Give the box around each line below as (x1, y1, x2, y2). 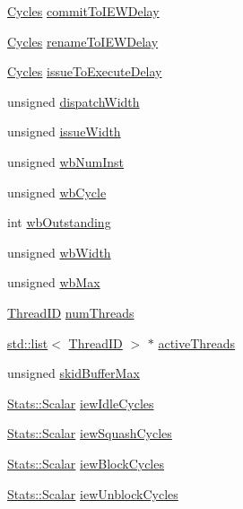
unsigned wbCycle (7, 182, 107, 201)
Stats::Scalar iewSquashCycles (7, 424, 172, 443)
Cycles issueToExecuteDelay (7, 62, 162, 81)
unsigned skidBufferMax (7, 364, 140, 382)
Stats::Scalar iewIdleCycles (7, 393, 154, 412)
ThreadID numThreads (7, 303, 135, 321)
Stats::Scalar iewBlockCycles (7, 453, 164, 472)
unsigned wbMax (7, 273, 100, 292)
